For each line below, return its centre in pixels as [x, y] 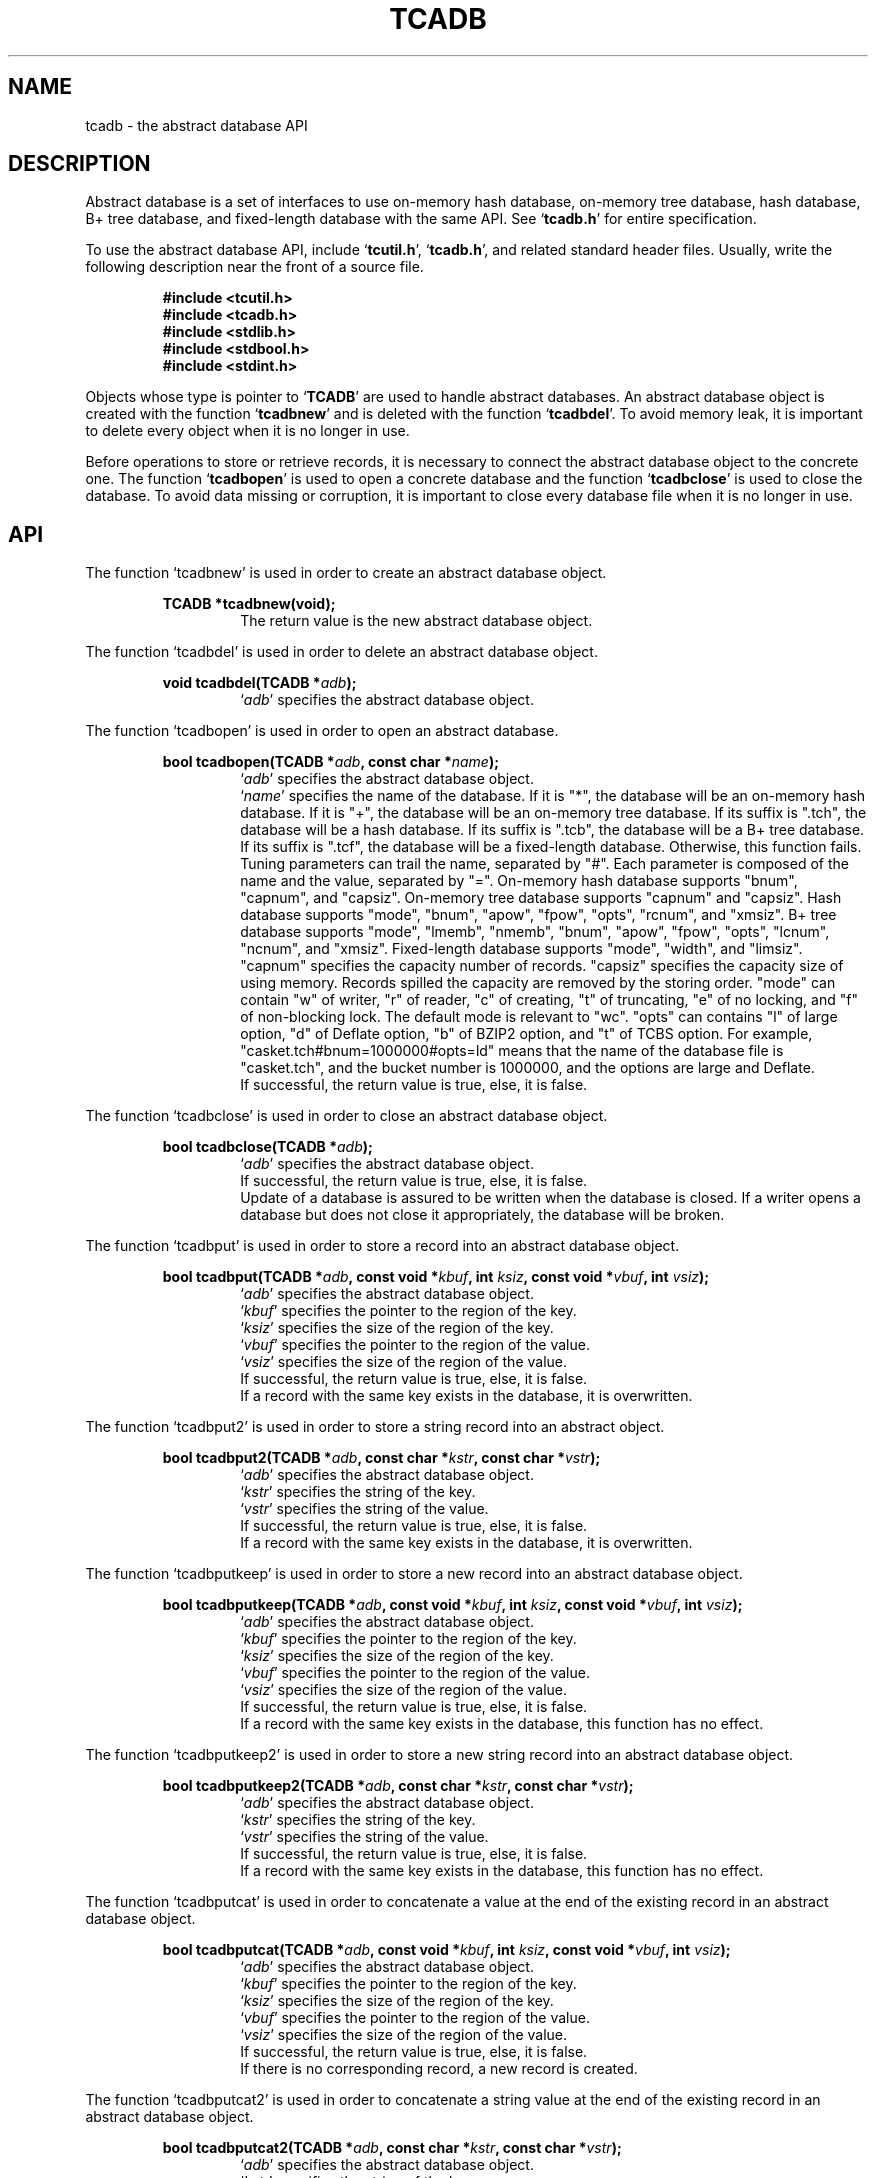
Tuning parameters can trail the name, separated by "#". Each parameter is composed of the [544, 864]
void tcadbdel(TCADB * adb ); [259, 683]
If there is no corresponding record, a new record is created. [439, 2069]
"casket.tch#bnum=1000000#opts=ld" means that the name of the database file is [512, 1051]
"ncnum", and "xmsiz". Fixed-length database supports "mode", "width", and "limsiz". [521, 949]
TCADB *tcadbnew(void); [249, 604]
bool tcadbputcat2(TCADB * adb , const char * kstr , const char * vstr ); [392, 2148]
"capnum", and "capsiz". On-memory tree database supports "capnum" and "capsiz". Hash [541, 898]
